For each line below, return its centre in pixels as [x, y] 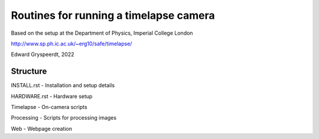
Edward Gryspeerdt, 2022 [43, 54]
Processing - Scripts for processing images [64, 118]
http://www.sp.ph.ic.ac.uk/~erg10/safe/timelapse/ [71, 44]
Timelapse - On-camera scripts [49, 107]
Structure [29, 72]
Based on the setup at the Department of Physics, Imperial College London [102, 33]
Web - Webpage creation [42, 128]
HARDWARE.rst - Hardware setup [52, 96]
